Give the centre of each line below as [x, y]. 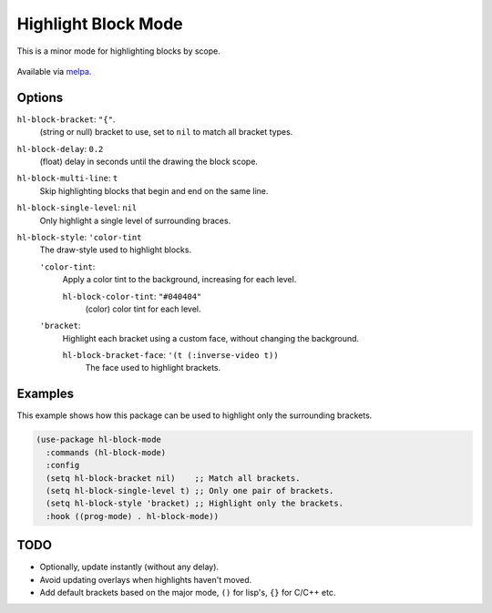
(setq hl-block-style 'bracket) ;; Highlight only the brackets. [195, 504]
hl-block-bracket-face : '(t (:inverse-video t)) [170, 355]
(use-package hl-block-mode [98, 440]
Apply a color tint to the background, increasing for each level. [179, 280]
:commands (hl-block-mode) [106, 452]
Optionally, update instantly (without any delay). [129, 567]
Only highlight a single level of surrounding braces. [135, 220]
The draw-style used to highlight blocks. [115, 250]
